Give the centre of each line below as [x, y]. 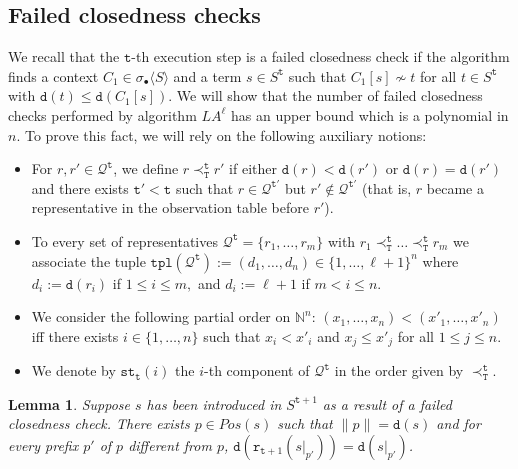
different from [170, 444]
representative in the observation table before [170, 207]
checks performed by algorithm [102, 114]
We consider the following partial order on [161, 316]
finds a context [53, 75]
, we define [146, 168]
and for [458, 423]
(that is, [387, 187]
